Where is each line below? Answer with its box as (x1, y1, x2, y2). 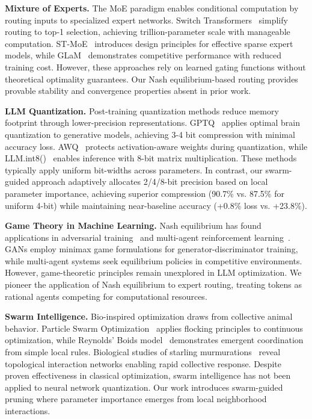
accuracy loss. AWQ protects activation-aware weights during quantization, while (5, 140, 308, 152)
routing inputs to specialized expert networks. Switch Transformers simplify (5, 13, 288, 26)
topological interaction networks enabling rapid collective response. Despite (5, 357, 281, 370)
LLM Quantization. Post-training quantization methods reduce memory (5, 104, 279, 117)
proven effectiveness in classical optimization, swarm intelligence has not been (5, 369, 291, 382)
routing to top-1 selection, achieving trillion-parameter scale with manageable (5, 25, 290, 38)
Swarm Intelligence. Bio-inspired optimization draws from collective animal (5, 310, 293, 323)
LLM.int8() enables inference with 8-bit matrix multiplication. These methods (5, 152, 297, 164)
